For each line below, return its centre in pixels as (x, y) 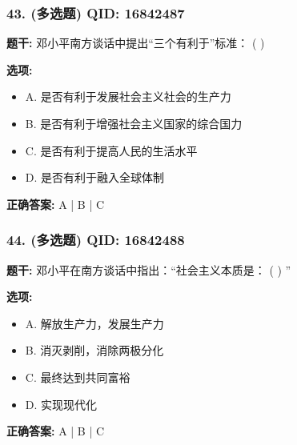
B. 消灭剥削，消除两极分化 (94, 350)
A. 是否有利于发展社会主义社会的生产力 (128, 96)
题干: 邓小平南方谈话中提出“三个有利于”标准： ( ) (136, 43)
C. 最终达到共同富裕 (78, 377)
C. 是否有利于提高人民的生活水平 (111, 150)
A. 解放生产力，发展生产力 (94, 323)
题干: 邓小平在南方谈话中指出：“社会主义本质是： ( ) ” (149, 269)
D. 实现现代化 (61, 404)
